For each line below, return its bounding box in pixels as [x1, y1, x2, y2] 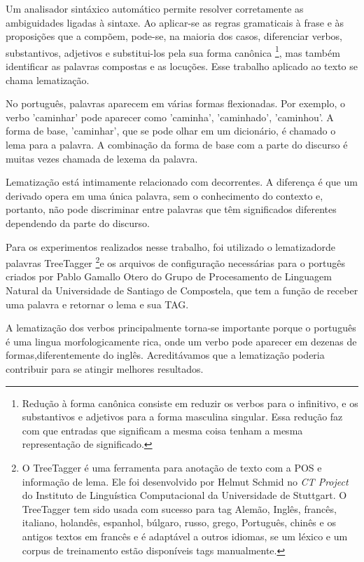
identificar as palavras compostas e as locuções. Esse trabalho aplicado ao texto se [6, 59, 358, 74]
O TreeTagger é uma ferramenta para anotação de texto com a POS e [22, 460, 322, 474]
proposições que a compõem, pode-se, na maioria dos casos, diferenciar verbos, [6, 29, 342, 43]
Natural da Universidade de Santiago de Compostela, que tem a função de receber [6, 283, 358, 297]
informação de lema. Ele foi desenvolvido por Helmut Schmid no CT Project [22, 474, 349, 488]
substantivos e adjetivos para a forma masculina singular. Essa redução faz [22, 409, 343, 424]
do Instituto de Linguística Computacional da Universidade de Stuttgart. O [22, 488, 347, 502]
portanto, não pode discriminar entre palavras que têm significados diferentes [6, 202, 337, 217]
